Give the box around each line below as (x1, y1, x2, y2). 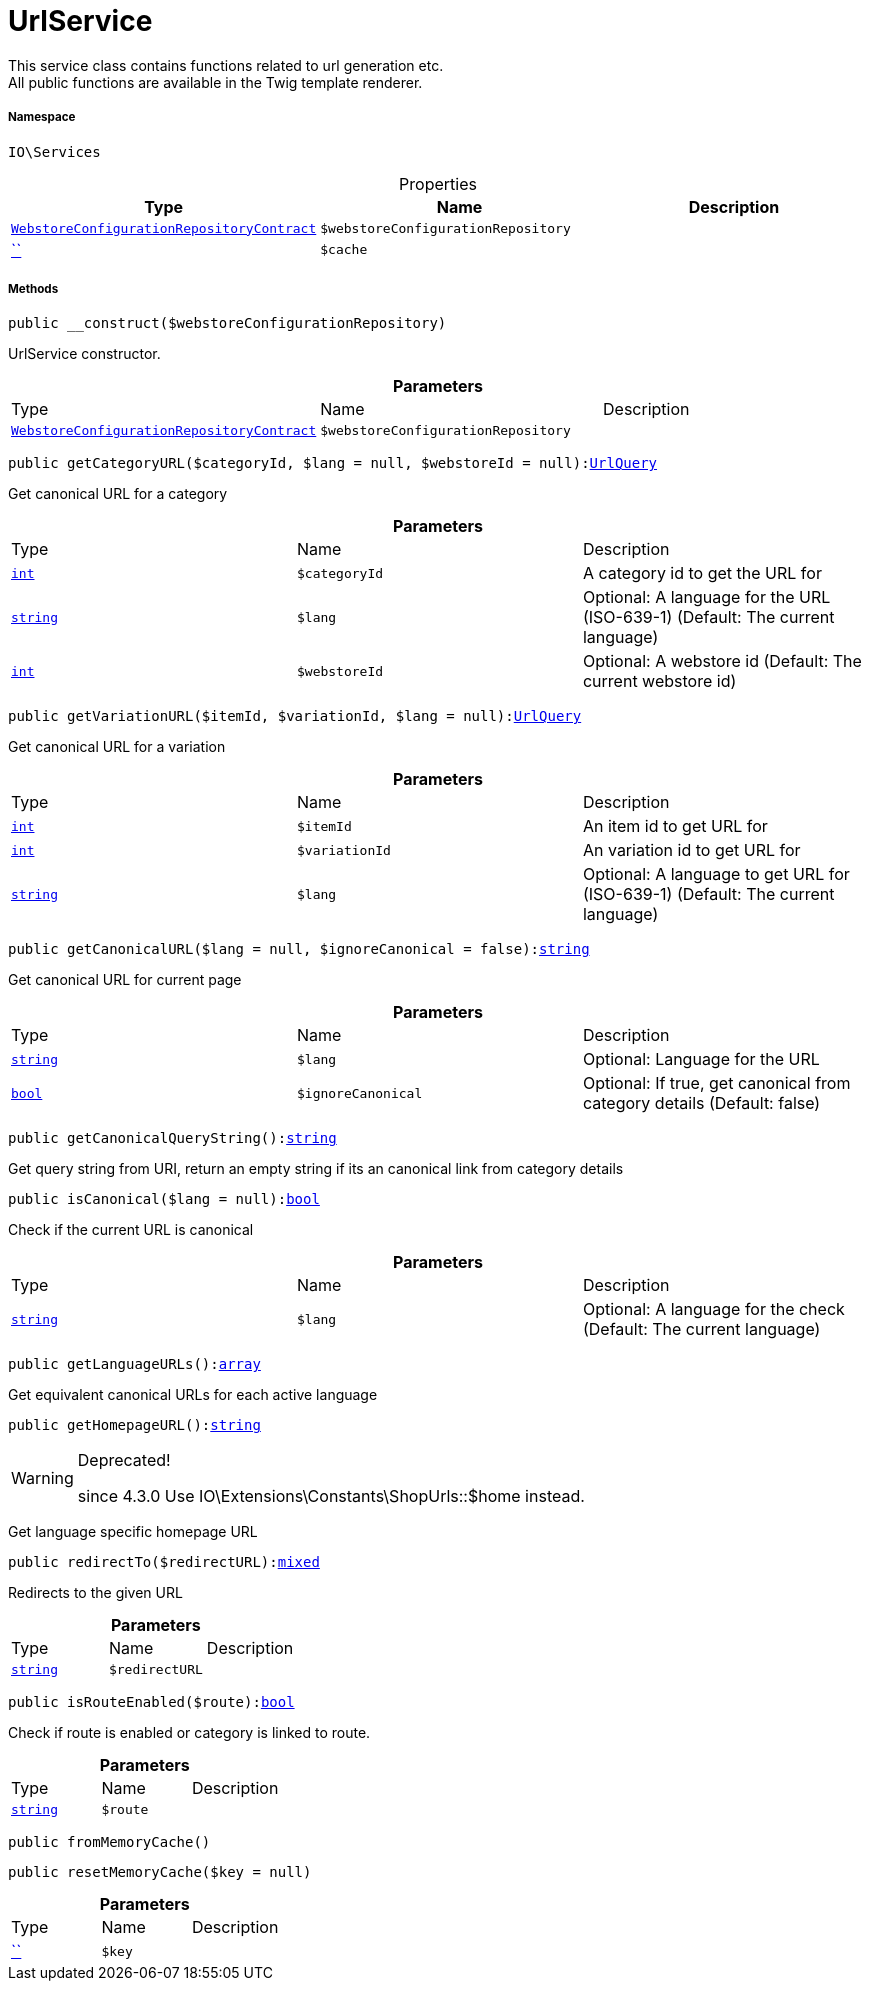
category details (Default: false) (582, 1093, 821, 1114)
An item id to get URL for (582, 816, 768, 837)
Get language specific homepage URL (8, 1523, 258, 1541)
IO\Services (8, 143, 101, 160)
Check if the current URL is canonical (8, 1221, 254, 1239)
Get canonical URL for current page (8, 971, 242, 989)
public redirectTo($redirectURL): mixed (8, 1554, 320, 1571)
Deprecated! (77, 1450, 171, 1471)
